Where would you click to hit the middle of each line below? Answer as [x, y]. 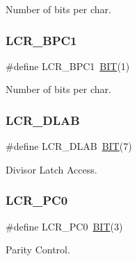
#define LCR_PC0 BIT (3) [64, 226]
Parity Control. [38, 250]
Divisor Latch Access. [51, 169]
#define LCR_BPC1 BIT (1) [68, 66]
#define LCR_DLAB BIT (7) [69, 146]
